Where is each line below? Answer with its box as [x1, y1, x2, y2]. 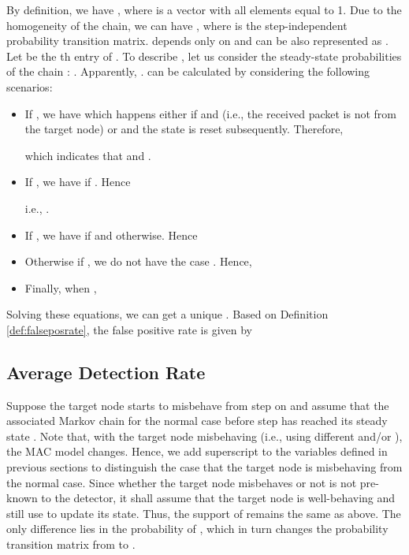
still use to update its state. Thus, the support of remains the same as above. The [6, 505, 401, 521]
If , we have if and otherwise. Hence [24, 226, 198, 243]
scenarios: [6, 78, 53, 95]
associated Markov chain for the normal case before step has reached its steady [6, 412, 388, 429]
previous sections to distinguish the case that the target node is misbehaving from [6, 459, 403, 475]
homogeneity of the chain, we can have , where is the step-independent [6, 17, 348, 33]
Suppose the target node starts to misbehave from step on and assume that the [6, 397, 389, 413]
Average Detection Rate [6, 359, 206, 384]
